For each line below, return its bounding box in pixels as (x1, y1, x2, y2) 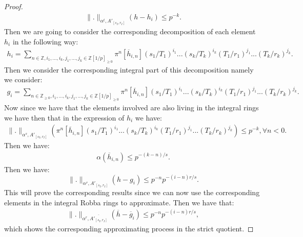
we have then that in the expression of (4, 112, 125, 123)
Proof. (4, 1, 23, 11)
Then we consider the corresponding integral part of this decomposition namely (4, 64, 254, 75)
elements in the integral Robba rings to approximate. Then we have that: (4, 197, 234, 207)
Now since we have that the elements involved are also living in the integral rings (4, 102, 259, 113)
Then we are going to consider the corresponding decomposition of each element (4, 26, 256, 37)
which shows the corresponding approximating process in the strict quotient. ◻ (4, 223, 254, 234)
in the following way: (12, 36, 78, 46)
